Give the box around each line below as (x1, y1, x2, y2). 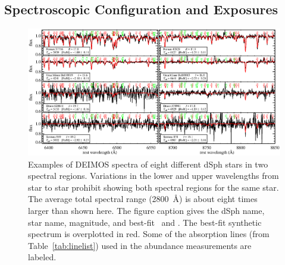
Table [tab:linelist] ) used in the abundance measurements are (28, 239, 252, 251)
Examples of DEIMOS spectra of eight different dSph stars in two (28, 157, 268, 170)
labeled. (28, 251, 57, 263)
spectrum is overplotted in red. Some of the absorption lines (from (28, 228, 270, 240)
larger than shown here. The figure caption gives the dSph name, (28, 204, 265, 217)
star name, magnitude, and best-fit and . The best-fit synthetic (28, 216, 262, 228)
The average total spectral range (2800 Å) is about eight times (28, 193, 258, 205)
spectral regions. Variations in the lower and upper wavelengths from (28, 169, 279, 182)
